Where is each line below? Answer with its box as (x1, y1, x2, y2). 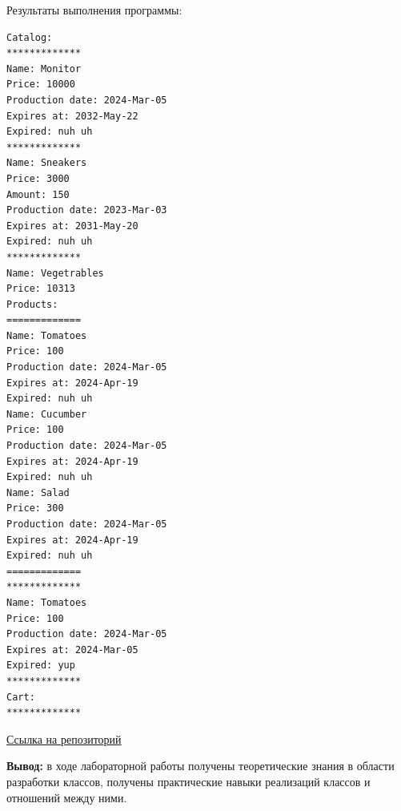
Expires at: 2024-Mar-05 (6, 644, 138, 656)
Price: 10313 (6, 283, 75, 295)
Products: (6, 298, 58, 310)
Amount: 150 (6, 188, 70, 200)
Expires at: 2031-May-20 (6, 220, 138, 232)
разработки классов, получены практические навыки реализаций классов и (6, 773, 371, 789)
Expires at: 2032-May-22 (6, 110, 138, 122)
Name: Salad (6, 486, 70, 498)
